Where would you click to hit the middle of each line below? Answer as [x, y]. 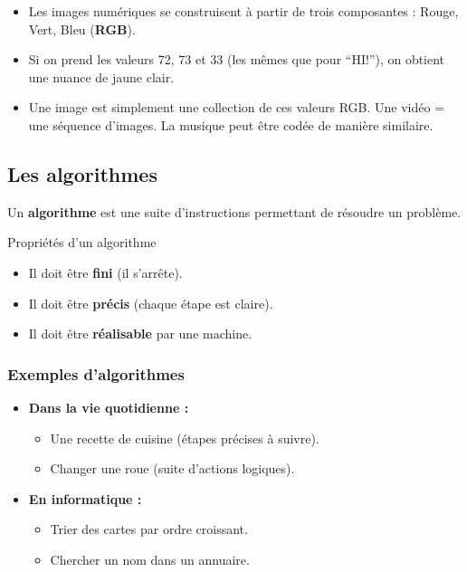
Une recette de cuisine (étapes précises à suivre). [185, 438]
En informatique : [85, 498]
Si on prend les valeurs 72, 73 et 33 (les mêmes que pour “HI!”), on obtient [237, 59]
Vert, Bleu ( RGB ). [82, 29]
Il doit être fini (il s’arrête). [105, 272]
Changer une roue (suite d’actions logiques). [172, 468]
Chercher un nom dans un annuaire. [150, 559]
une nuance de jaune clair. [101, 76]
